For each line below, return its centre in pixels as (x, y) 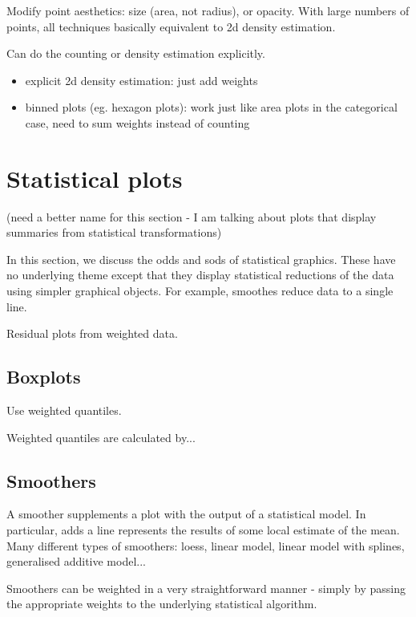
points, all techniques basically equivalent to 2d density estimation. (171, 26)
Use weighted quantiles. (64, 410)
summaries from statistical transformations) (114, 232)
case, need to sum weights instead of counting (137, 122)
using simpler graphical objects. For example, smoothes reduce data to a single (200, 291)
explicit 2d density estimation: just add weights (141, 80)
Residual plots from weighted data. (92, 333)
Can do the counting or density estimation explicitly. (136, 53)
